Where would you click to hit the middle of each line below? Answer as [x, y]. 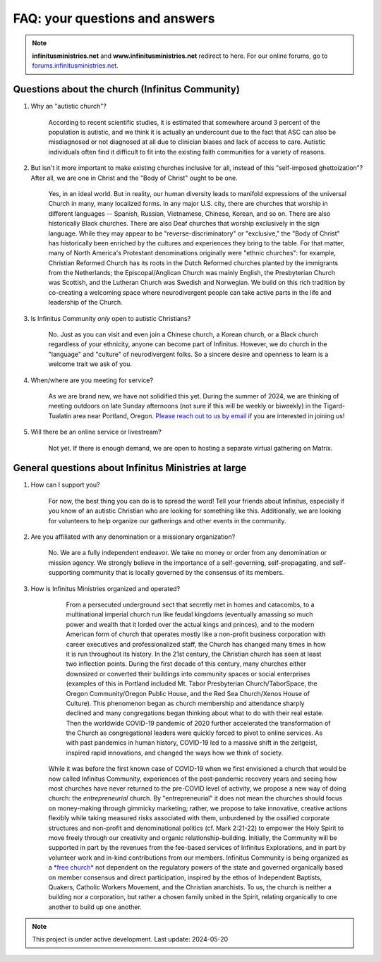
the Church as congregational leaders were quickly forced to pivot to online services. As [194, 733]
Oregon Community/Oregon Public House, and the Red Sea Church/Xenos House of [188, 693]
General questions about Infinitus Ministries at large [130, 468]
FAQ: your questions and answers [114, 18]
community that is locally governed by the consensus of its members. [183, 573]
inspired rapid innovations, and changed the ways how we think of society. [175, 753]
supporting [64, 573]
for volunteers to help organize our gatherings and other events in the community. [167, 520]
